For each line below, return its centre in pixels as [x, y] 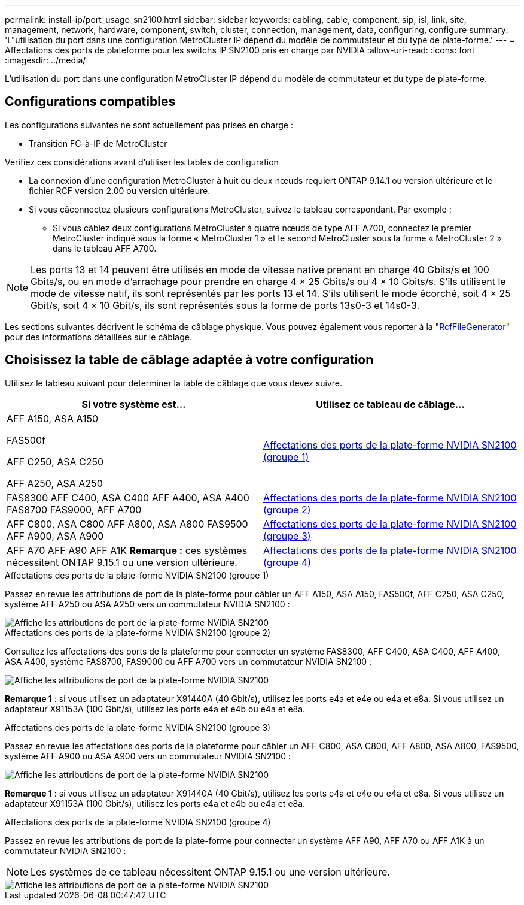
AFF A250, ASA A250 [55, 483]
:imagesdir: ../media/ [45, 60]
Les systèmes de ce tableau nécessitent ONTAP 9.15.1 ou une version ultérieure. [210, 872]
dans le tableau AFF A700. [105, 248]
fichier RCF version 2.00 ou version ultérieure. [120, 190]
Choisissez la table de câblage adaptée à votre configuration [189, 360]
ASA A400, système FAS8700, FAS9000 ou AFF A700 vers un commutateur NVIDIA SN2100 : [188, 661]
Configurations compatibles [90, 102]
